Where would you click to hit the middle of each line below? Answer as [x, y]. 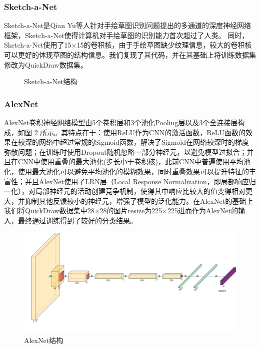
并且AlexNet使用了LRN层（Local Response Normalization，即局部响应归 [140, 181]
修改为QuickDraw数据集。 [46, 64]
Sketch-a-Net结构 [51, 81]
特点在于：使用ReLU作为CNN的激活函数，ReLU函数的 [157, 132]
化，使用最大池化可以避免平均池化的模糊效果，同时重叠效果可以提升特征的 [126, 171]
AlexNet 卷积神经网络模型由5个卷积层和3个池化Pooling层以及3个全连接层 [121, 122]
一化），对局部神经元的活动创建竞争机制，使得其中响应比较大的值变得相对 [125, 191]
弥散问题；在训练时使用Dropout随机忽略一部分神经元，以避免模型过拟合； [125, 151]
